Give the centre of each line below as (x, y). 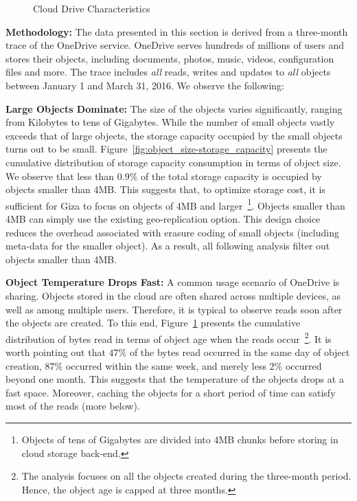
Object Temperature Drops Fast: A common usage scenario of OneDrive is (173, 282)
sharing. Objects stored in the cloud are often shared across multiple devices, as (173, 295)
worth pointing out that (56, 352)
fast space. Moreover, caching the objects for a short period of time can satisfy (171, 392)
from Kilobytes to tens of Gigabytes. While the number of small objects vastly (170, 122)
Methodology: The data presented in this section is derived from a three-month (177, 31)
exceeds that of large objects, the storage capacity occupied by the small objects (174, 135)
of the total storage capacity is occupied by (231, 176)
